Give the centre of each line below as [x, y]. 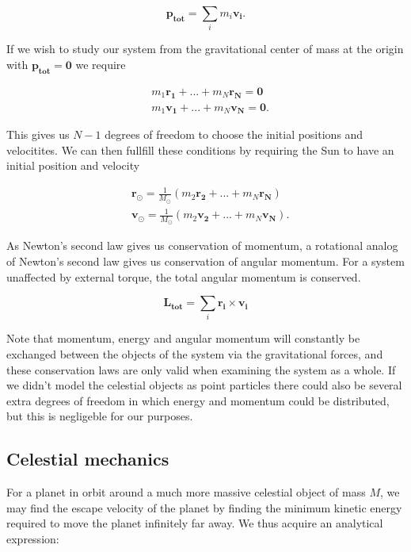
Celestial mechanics [88, 459]
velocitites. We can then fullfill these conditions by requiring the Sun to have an [200, 149]
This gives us [38, 134]
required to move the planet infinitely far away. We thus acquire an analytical [195, 523]
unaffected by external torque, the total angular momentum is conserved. [184, 276]
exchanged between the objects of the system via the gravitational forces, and [195, 354]
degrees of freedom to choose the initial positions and [234, 134]
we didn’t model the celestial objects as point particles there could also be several [204, 385]
